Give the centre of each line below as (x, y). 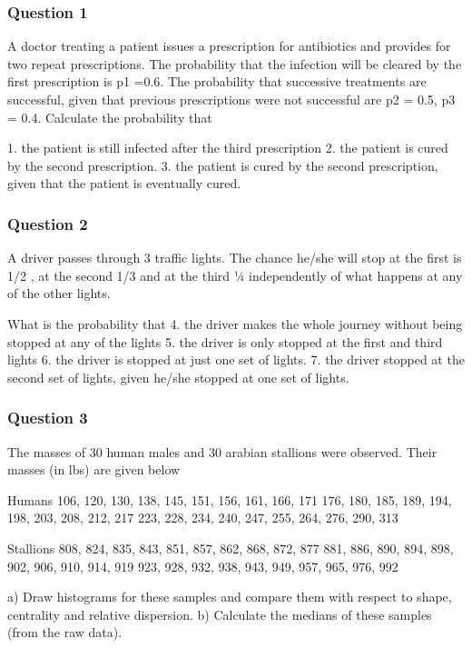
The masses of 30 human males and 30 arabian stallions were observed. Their (222, 451)
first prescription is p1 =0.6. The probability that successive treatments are (217, 81)
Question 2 (48, 223)
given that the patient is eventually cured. (124, 183)
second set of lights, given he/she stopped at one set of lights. (178, 377)
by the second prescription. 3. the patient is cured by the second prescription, (223, 165)
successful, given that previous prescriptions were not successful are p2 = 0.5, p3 (231, 99)
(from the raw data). (65, 632)
